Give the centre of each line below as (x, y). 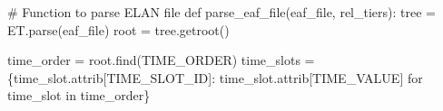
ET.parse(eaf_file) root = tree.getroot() (118, 29)
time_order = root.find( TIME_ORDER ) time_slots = (161, 60)
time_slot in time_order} (79, 95)
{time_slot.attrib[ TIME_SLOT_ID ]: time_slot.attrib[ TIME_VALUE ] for (215, 77)
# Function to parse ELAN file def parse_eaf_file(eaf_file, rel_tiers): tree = (222, 12)
